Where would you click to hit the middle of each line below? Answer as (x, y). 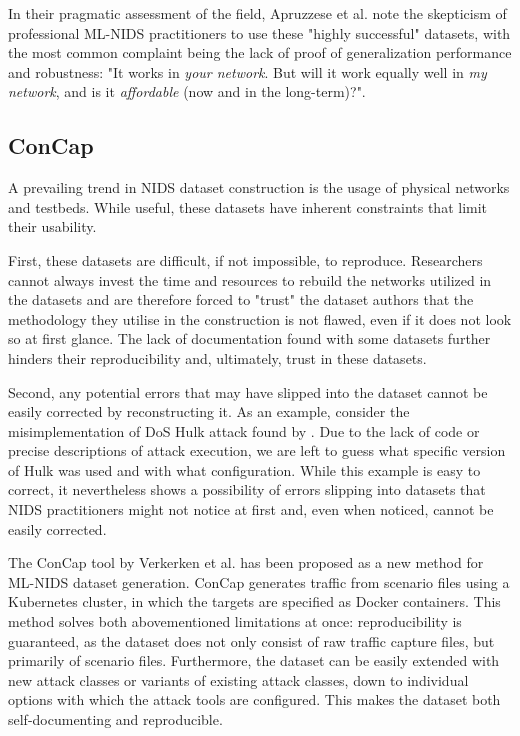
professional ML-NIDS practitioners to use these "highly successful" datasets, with (259, 32)
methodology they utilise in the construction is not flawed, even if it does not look (260, 318)
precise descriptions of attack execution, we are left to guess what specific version (257, 450)
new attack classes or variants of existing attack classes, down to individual (238, 679)
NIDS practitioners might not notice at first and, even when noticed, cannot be (251, 509)
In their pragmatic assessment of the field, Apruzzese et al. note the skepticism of (257, 13)
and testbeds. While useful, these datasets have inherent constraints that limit (248, 206)
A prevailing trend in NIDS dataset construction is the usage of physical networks (259, 187)
